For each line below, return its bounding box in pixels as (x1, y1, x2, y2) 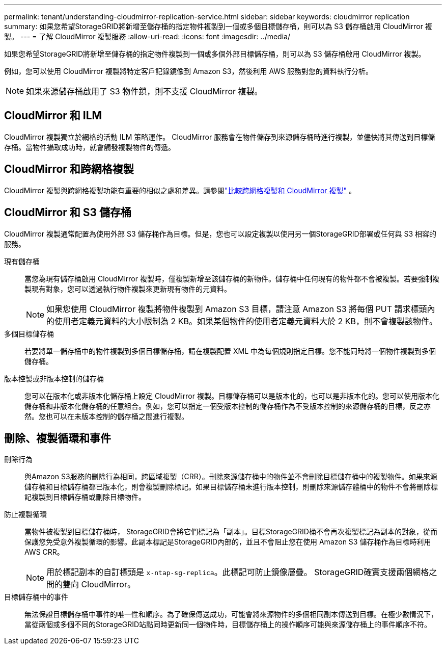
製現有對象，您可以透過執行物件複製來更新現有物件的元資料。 (24, 284, 231, 293)
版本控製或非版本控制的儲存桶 (4, 374, 104, 383)
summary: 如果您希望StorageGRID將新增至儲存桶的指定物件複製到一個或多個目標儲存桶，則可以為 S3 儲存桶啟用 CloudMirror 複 (4, 22, 432, 31)
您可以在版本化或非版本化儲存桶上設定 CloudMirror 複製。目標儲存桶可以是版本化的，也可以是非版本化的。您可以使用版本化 (24, 391, 439, 400)
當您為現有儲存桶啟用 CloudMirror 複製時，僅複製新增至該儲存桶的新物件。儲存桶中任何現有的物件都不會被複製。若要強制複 (24, 274, 439, 283)
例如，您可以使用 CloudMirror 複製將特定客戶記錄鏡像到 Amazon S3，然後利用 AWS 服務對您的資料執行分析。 (4, 67, 373, 75)
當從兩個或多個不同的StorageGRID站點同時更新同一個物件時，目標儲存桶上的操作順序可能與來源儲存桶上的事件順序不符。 (24, 620, 432, 629)
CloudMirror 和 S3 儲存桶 (4, 206, 132, 219)
